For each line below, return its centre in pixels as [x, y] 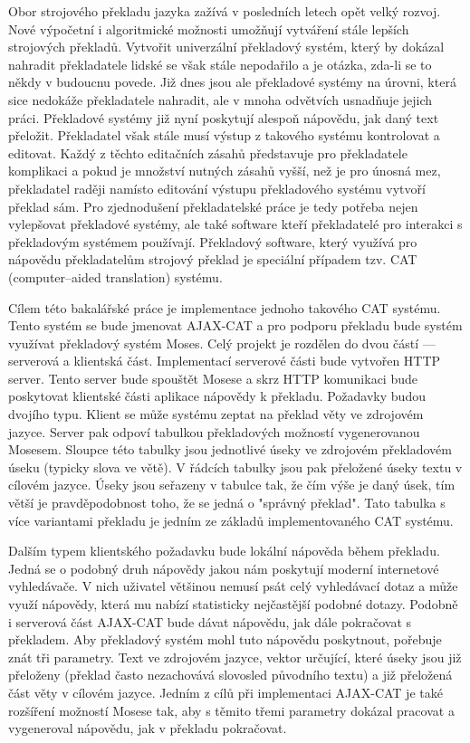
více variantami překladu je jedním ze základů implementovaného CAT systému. [231, 520]
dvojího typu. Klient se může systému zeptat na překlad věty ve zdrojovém [216, 414]
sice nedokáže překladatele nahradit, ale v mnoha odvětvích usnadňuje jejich [221, 99]
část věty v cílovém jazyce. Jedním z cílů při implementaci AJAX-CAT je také [225, 692]
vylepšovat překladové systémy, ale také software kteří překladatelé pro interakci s [235, 224]
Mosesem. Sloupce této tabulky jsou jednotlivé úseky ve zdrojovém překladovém [230, 449]
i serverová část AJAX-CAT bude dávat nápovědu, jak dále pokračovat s [210, 621]
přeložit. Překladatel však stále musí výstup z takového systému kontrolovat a [224, 135]
